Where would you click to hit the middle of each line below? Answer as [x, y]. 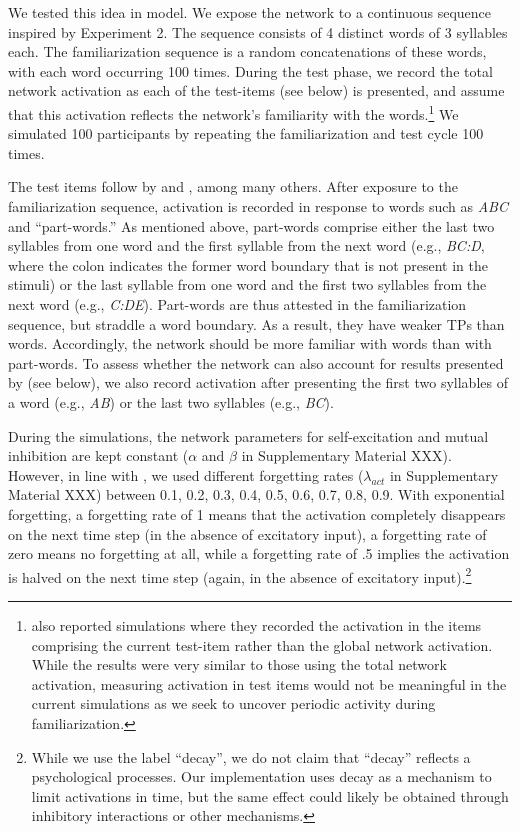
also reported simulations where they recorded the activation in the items [256, 624]
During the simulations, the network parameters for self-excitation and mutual [248, 435]
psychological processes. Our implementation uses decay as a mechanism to [261, 776]
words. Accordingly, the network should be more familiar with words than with [250, 343]
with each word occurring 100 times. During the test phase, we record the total [250, 70]
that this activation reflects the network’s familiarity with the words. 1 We [233, 112]
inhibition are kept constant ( [98, 455]
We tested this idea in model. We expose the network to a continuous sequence [249, 12]
